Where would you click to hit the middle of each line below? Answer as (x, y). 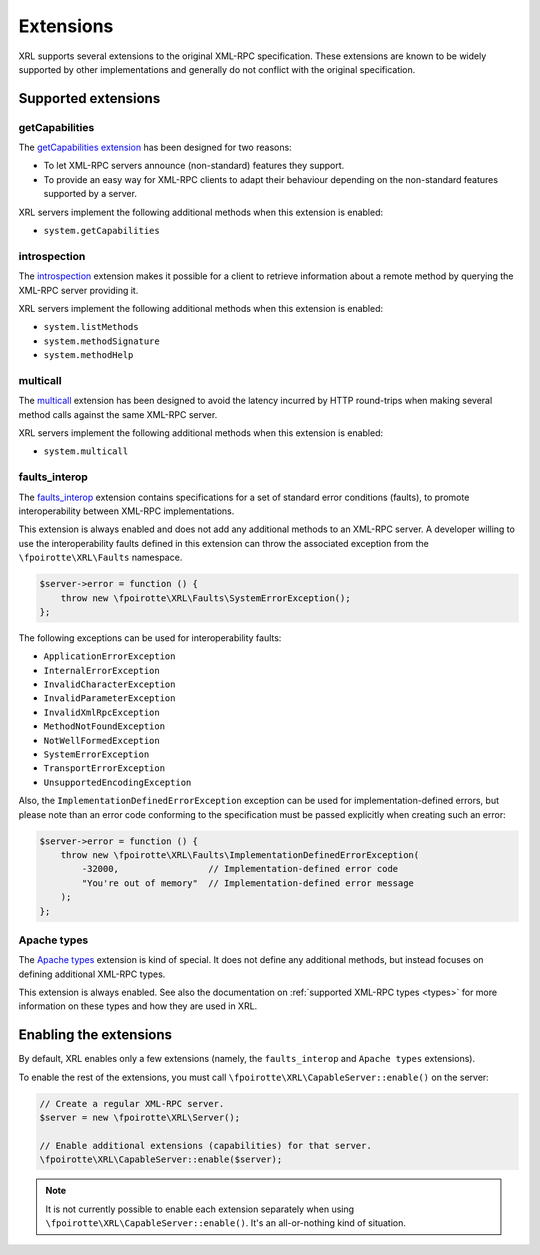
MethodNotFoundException (104, 726)
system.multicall (86, 451)
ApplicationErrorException (109, 656)
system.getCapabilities (101, 231)
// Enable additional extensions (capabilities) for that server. (205, 1145)
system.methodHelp (88, 355)
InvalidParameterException (109, 698)
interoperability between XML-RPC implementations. (126, 511)
